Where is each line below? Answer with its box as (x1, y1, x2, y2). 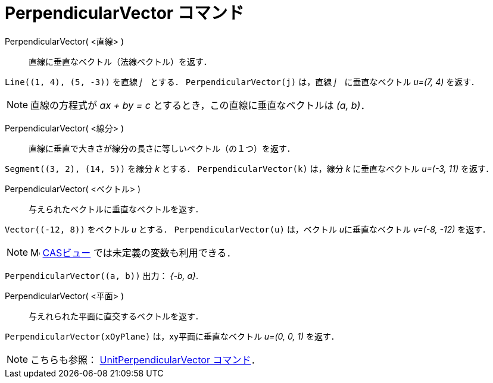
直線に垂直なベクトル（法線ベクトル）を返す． (29, 56, 212, 67)
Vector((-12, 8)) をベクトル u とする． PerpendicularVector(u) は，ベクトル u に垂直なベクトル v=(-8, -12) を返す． (5, 224, 491, 234)
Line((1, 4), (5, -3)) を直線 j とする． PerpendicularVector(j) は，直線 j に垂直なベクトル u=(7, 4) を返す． (5, 76, 479, 87)
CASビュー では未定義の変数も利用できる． (42, 246, 236, 259)
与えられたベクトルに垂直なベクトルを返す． (29, 203, 204, 214)
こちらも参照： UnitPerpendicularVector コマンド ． (30, 353, 261, 366)
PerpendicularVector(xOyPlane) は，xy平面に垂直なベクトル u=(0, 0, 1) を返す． (5, 331, 339, 341)
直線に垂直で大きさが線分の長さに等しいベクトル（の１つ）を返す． (29, 143, 295, 153)
